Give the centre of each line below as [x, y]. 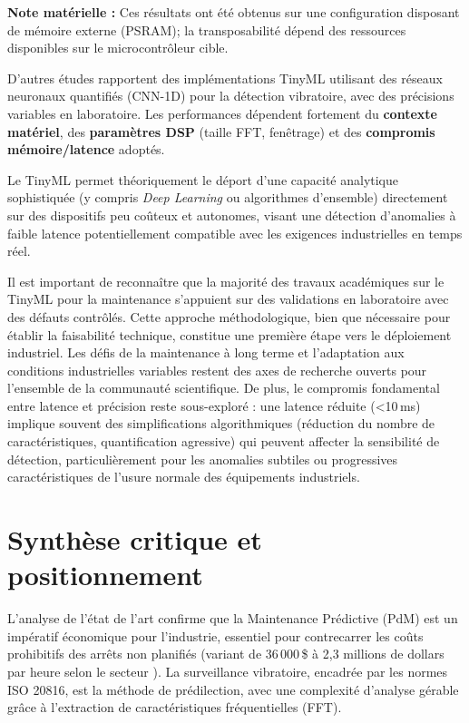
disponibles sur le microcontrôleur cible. [118, 48]
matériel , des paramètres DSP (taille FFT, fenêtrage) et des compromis [221, 131]
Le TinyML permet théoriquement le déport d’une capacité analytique [203, 179]
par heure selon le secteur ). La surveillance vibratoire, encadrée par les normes [228, 671]
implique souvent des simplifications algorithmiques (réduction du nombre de [221, 423]
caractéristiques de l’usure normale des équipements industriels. [184, 477]
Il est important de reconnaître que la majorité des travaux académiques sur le [226, 281]
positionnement [105, 575]
